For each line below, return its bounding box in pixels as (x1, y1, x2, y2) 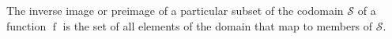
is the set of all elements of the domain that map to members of (62, 17, 373, 34)
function (6, 17, 47, 34)
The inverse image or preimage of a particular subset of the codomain (6, 2, 344, 18)
